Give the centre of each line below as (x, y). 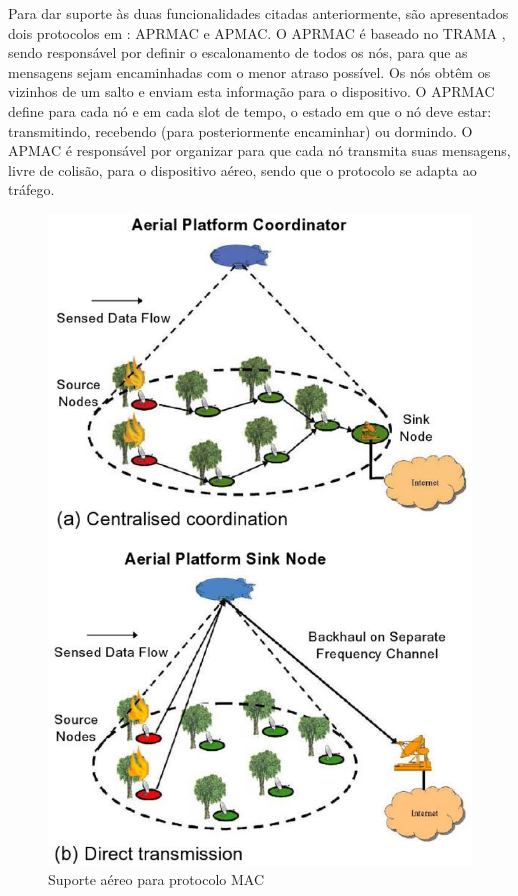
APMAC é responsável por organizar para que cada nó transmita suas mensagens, (259, 150)
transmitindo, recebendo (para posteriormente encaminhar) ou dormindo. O (240, 130)
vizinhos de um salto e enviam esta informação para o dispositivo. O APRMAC (251, 91)
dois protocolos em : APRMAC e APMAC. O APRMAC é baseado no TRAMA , (257, 32)
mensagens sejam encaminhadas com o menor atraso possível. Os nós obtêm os (249, 71)
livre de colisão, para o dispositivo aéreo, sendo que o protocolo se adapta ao (242, 169)
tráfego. (31, 189)
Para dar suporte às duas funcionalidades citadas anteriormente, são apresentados (258, 13)
